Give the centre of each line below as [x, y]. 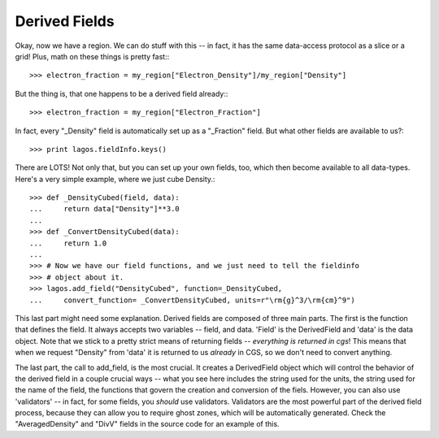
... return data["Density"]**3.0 [105, 209]
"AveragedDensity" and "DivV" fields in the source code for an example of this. [147, 424]
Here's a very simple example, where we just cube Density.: [115, 179]
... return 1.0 [68, 243]
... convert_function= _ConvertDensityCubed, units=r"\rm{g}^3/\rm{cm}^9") [192, 300]
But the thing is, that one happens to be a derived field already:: [122, 93]
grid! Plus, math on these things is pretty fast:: [92, 56]
